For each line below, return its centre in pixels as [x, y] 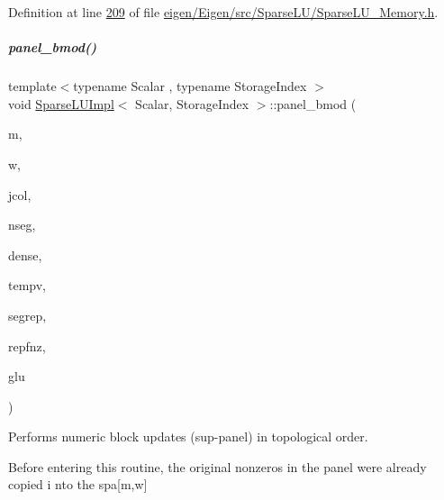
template [32, 86]
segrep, [27, 315]
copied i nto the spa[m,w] [78, 484]
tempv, [27, 285]
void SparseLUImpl [61, 103]
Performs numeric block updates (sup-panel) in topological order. [188, 436]
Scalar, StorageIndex [192, 103]
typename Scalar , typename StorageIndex [190, 86]
